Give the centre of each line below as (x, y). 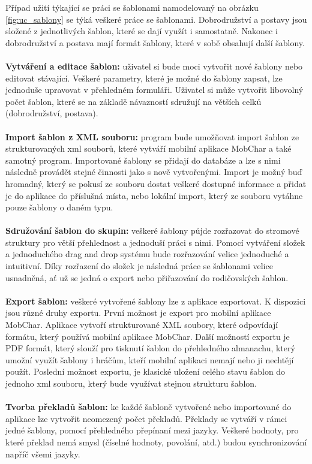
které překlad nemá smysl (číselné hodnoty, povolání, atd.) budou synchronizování (156, 442)
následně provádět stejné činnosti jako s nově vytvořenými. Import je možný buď (154, 172)
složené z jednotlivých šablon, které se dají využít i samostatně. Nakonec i (142, 31)
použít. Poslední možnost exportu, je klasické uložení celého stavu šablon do (145, 371)
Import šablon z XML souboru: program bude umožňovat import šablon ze (152, 136)
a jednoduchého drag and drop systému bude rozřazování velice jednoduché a (147, 254)
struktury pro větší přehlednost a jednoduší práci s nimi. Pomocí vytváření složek (155, 242)
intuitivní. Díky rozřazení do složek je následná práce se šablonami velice (139, 266)
